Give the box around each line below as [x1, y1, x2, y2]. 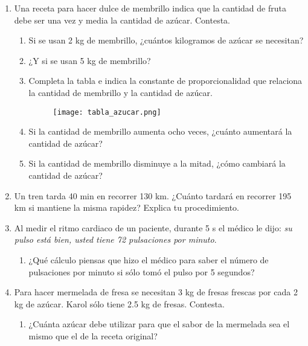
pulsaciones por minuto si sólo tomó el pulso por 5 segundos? [28, 265, 255, 278]
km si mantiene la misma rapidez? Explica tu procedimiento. [14, 201, 239, 214]
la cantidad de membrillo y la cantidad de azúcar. [28, 86, 213, 98]
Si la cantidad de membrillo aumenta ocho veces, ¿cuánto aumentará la [28, 125, 292, 138]
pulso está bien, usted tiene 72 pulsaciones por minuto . [14, 233, 217, 246]
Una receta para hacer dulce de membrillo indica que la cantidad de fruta [14, 2, 286, 14]
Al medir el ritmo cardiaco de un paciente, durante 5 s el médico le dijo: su [14, 221, 292, 234]
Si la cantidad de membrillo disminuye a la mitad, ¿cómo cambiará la [28, 157, 286, 170]
